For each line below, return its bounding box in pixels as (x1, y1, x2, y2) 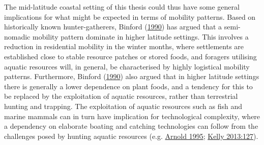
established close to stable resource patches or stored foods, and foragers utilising (4, 51, 257, 61)
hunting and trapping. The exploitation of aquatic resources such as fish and (4, 100, 242, 111)
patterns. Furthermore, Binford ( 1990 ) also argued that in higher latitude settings (4, 71, 259, 82)
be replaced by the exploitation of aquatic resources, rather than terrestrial (4, 91, 238, 101)
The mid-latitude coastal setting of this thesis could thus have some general (4, 2, 240, 12)
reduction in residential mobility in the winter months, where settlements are (4, 41, 244, 52)
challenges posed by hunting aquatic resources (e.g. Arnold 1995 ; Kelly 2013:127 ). (4, 130, 258, 141)
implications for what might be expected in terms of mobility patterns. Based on (4, 11, 256, 22)
